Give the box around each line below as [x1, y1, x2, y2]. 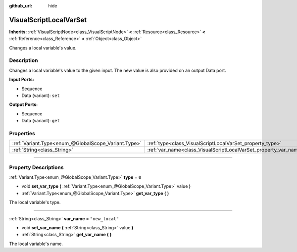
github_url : [9, 3, 32, 8]
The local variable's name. [9, 241, 63, 247]
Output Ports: [9, 101, 38, 107]
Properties [9, 130, 36, 137]
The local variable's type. [9, 200, 61, 205]
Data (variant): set [21, 93, 60, 99]
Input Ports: [9, 77, 34, 83]
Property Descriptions [9, 164, 64, 171]
